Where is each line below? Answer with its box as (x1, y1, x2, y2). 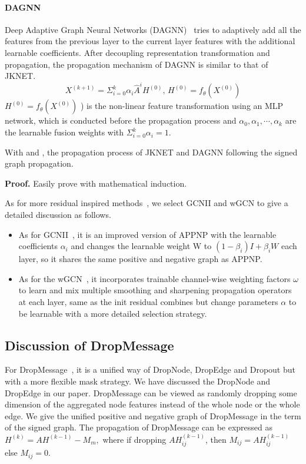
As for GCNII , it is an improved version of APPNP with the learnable (18, 228, 277, 240)
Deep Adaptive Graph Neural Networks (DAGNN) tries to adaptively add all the (5, 23, 301, 35)
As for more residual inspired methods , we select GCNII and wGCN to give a (5, 197, 288, 209)
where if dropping (102, 433, 167, 445)
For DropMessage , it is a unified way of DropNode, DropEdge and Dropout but (5, 363, 295, 376)
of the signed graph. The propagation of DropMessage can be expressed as (5, 421, 273, 433)
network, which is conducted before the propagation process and (5, 114, 237, 127)
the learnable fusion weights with (5, 126, 124, 138)
